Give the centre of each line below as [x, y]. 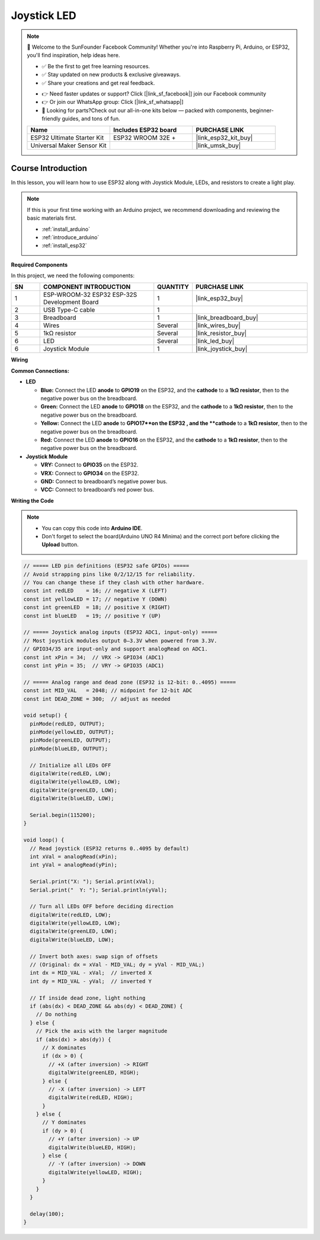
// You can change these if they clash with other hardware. [114, 583]
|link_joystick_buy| [222, 349]
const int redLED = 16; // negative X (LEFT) [95, 591]
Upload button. [60, 545]
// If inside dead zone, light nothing [88, 998]
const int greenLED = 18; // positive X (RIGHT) [97, 608]
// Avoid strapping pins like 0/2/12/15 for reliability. [109, 574]
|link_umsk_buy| [218, 145]
